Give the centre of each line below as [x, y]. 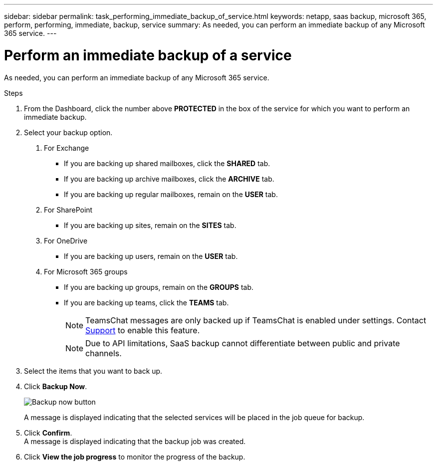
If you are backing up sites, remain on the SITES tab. [150, 225]
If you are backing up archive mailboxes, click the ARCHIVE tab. [169, 179]
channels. [104, 353]
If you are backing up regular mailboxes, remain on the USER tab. [171, 194]
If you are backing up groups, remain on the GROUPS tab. [159, 287]
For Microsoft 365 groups [86, 271]
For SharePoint [68, 210]
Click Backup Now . [56, 386]
